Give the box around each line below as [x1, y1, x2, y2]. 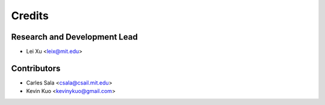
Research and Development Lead [11, 32, 138, 42]
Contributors [11, 63, 61, 73]
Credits [11, 9, 49, 22]
